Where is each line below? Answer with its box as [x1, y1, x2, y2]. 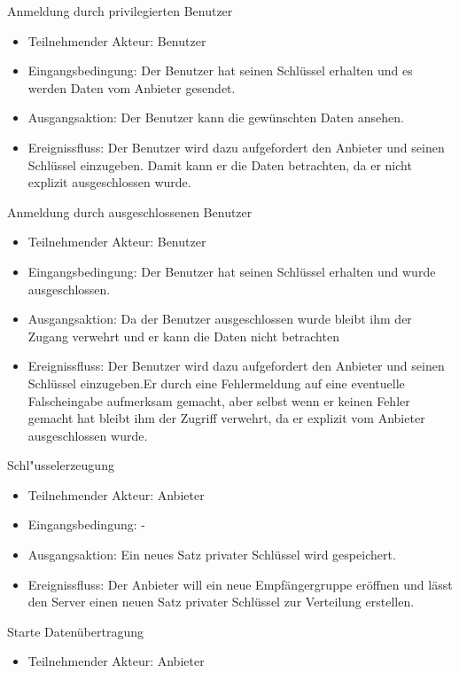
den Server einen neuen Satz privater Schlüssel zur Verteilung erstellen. [27, 592, 415, 611]
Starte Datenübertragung [7, 622, 144, 640]
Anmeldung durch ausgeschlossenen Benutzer [7, 202, 253, 221]
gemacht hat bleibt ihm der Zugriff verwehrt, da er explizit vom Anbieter [27, 409, 425, 427]
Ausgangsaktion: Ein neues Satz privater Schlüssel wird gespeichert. [27, 545, 396, 564]
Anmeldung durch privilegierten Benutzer [7, 2, 233, 20]
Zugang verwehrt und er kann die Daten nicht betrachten [27, 326, 339, 345]
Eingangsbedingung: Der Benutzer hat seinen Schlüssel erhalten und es [27, 61, 413, 80]
